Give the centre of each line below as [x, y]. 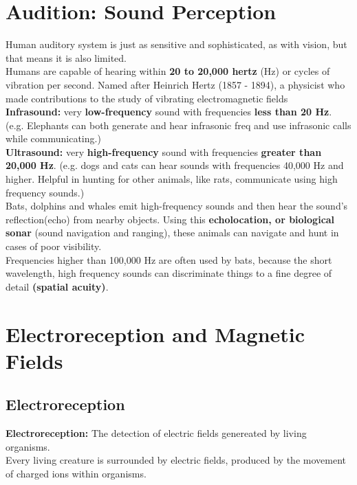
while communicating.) [53, 138]
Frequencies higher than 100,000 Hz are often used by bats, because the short [169, 259]
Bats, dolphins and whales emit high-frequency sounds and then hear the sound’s [177, 206]
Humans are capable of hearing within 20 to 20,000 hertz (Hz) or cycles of [168, 71]
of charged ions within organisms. [76, 473]
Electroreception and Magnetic [155, 334]
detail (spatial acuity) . [57, 286]
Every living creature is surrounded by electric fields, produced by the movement [176, 460]
